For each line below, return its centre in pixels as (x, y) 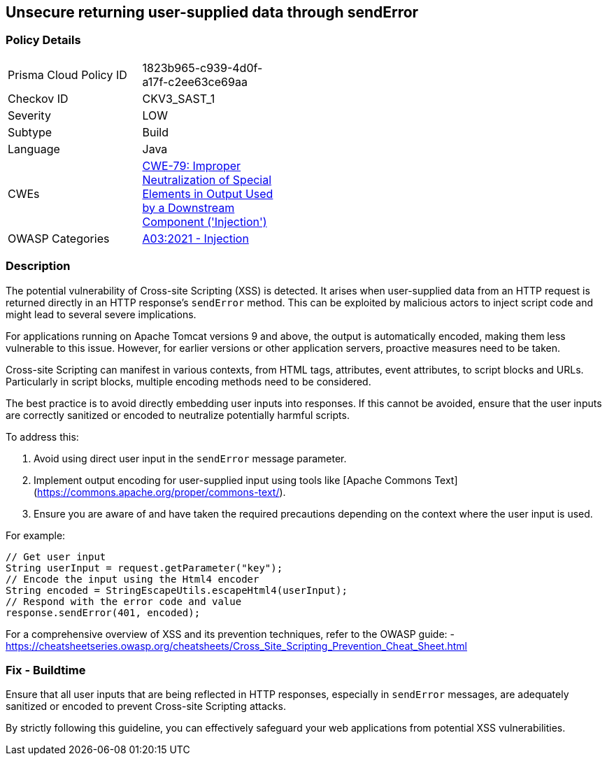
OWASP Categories (59, 238)
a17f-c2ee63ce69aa (195, 81)
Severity (29, 115)
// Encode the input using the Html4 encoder (133, 579)
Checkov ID (38, 98)
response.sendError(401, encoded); (103, 612)
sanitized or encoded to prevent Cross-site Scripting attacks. (146, 706)
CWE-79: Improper (192, 165)
